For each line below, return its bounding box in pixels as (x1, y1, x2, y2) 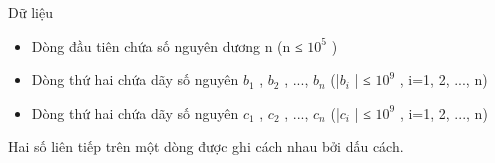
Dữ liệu (8, 2, 53, 22)
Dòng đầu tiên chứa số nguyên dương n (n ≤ (31, 35, 303, 56)
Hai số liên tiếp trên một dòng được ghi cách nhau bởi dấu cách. (8, 136, 404, 157)
